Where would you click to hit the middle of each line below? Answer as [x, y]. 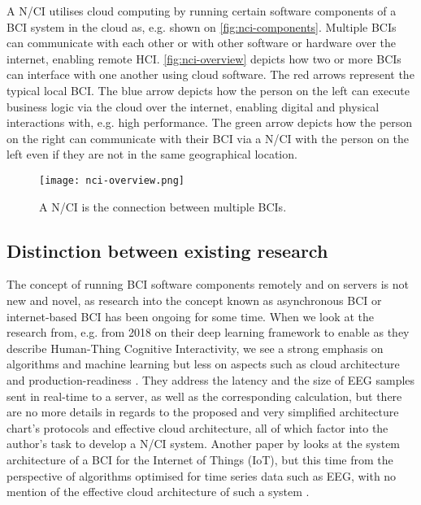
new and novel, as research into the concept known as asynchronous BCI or [194, 300]
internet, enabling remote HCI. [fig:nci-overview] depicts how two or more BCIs [204, 58]
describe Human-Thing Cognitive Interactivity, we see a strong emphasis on [195, 348]
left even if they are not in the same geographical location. [152, 154]
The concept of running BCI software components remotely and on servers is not [208, 284]
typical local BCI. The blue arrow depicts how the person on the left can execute [208, 90]
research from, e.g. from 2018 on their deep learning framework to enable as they [208, 332]
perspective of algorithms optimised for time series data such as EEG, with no [202, 475]
